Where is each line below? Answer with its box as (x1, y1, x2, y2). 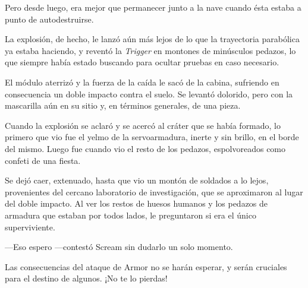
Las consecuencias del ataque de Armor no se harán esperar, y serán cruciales (5, 260, 287, 273)
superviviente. (5, 220, 55, 233)
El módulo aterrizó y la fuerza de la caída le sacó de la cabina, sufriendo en (5, 75, 279, 88)
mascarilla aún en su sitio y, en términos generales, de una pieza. (5, 99, 241, 112)
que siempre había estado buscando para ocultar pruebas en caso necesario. (5, 56, 279, 68)
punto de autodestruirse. (5, 12, 94, 25)
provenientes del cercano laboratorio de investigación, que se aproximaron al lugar (5, 185, 303, 198)
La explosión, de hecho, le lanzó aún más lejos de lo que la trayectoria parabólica (5, 33, 300, 45)
